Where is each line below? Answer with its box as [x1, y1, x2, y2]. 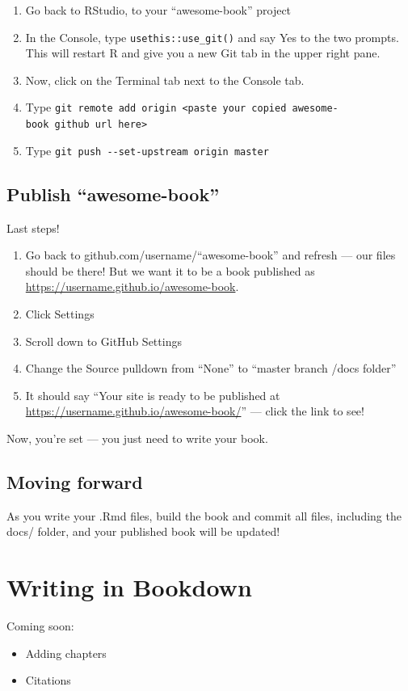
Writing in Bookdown [6, 571, 252, 604]
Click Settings [25, 305, 95, 322]
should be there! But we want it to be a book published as [25, 262, 315, 279]
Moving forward [6, 469, 143, 494]
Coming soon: [6, 617, 74, 634]
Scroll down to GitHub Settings [25, 332, 182, 349]
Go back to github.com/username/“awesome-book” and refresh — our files [25, 246, 396, 263]
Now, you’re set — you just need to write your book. [6, 429, 268, 446]
